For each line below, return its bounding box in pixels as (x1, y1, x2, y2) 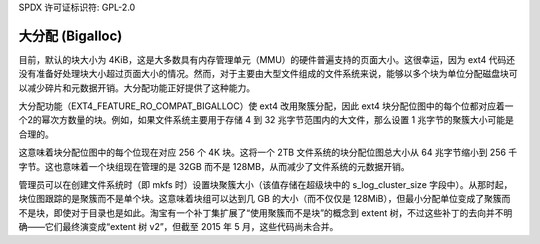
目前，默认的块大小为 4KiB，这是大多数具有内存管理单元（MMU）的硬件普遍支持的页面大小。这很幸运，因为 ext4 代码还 (18, 53, 515, 65)
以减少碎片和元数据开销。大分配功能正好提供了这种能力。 (18, 81, 255, 94)
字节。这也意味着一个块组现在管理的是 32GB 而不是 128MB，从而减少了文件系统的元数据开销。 (18, 160, 410, 172)
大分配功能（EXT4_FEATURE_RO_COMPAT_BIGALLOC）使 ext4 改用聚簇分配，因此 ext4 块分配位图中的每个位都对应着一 (18, 100, 514, 112)
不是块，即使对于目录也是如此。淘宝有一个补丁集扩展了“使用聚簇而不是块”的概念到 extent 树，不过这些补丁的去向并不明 (18, 206, 513, 219)
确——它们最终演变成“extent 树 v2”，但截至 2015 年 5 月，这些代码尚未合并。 (18, 221, 339, 233)
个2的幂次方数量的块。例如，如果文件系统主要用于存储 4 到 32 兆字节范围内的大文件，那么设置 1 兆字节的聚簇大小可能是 (18, 114, 515, 126)
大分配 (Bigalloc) (18, 27, 123, 44)
